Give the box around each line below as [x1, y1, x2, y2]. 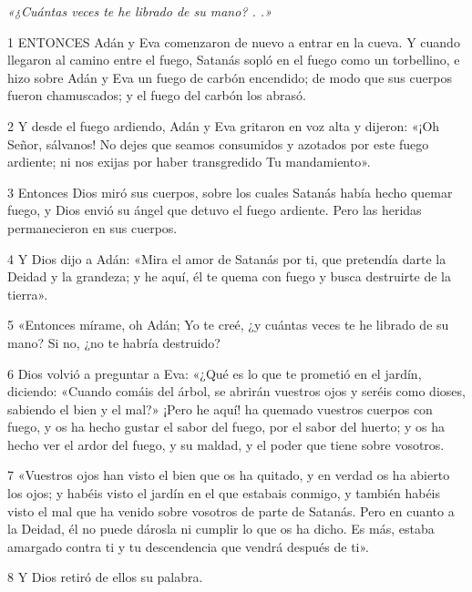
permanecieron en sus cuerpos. [7, 218, 178, 237]
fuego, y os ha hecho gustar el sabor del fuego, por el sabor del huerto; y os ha [7, 417, 446, 436]
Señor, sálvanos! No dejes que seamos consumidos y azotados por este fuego [7, 134, 429, 153]
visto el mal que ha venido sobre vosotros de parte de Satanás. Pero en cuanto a [7, 501, 455, 520]
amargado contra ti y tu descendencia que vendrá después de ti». [7, 536, 370, 556]
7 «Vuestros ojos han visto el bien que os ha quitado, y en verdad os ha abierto [7, 465, 450, 485]
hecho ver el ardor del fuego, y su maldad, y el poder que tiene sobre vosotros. [7, 434, 445, 454]
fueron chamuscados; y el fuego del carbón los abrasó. [7, 86, 306, 105]
